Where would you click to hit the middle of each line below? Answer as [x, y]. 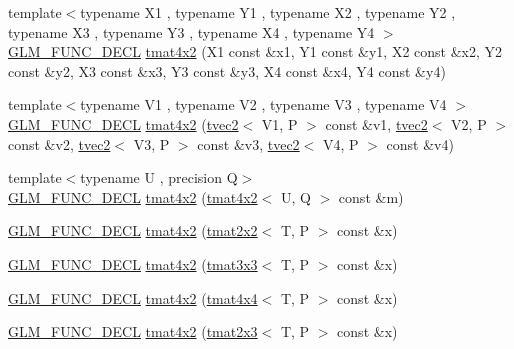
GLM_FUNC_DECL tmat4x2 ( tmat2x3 [133, 331]
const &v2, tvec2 [59, 143]
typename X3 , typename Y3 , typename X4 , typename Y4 [191, 31]
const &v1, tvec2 [376, 123]
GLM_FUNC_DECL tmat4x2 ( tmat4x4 [133, 297]
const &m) [371, 196]
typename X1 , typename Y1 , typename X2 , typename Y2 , [268, 12]
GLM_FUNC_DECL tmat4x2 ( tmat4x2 [133, 196]
